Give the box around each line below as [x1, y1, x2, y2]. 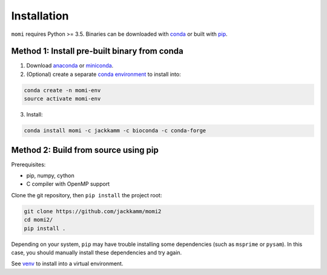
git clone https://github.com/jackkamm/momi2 [24, 208, 162, 215]
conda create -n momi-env [24, 87, 101, 93]
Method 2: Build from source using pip [11, 144, 159, 155]
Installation [11, 9, 69, 22]
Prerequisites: [11, 161, 46, 168]
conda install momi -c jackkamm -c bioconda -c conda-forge [24, 127, 206, 134]
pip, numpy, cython [26, 172, 75, 179]
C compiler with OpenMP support [26, 180, 110, 188]
